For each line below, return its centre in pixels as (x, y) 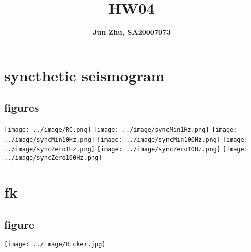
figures (22, 108)
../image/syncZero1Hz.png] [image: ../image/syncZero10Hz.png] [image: (126, 150)
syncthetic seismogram (85, 75)
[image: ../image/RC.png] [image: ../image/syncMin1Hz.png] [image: (121, 130)
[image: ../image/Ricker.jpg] (55, 245)
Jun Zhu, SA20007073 (132, 32)
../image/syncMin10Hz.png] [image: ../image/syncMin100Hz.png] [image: (126, 139)
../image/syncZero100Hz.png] (53, 158)
